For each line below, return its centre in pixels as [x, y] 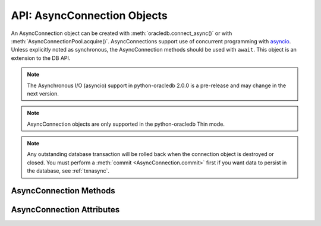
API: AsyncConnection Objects [89, 15]
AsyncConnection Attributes [65, 210]
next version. [43, 93]
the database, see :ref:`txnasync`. [68, 171]
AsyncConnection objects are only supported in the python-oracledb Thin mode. [126, 124]
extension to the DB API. [41, 58]
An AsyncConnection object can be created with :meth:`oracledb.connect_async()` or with [122, 33]
